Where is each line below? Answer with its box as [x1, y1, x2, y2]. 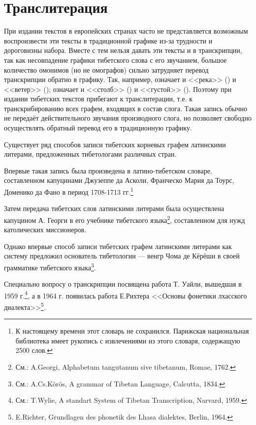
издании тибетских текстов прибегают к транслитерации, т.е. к [4, 93, 193, 104]
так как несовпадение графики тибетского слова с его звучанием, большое [4, 54, 227, 65]
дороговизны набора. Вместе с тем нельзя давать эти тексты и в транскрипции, [4, 45, 242, 55]
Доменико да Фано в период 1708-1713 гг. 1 [4, 185, 133, 197]
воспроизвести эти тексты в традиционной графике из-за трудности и [4, 35, 213, 45]
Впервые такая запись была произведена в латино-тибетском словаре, [4, 165, 212, 175]
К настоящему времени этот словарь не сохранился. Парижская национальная [15, 326, 249, 336]
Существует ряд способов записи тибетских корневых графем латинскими [4, 139, 226, 149]
